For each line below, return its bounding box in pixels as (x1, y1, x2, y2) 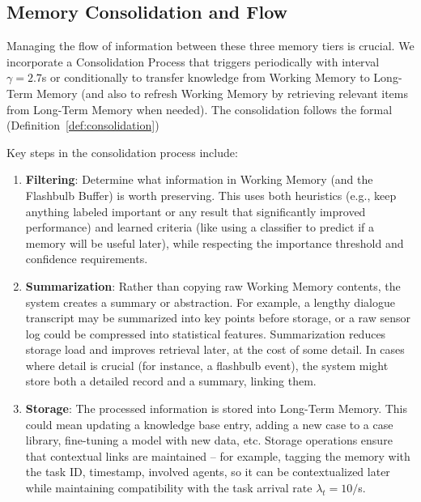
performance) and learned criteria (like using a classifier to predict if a (25, 219, 375, 236)
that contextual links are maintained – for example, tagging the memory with (25, 447, 410, 464)
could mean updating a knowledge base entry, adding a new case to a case (25, 415, 393, 432)
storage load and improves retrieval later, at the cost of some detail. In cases (25, 341, 405, 358)
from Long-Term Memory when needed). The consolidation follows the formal (6, 100, 393, 117)
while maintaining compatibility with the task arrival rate (25, 479, 313, 496)
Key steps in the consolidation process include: (6, 143, 238, 160)
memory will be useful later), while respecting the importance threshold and (25, 234, 404, 251)
